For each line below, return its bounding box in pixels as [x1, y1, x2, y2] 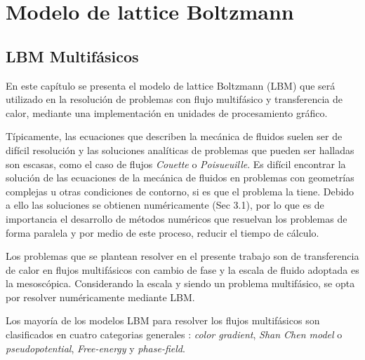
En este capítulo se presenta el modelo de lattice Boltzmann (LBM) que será [6, 78, 336, 92]
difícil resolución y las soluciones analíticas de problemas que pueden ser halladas [6, 142, 354, 157]
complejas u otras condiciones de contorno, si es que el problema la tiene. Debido [6, 184, 354, 198]
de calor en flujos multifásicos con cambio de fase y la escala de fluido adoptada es [6, 262, 359, 277]
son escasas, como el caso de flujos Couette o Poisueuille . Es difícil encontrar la [6, 156, 346, 171]
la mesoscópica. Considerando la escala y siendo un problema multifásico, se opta [6, 276, 355, 291]
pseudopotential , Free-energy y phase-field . [6, 340, 185, 355]
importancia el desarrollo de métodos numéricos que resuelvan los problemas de [6, 211, 347, 226]
